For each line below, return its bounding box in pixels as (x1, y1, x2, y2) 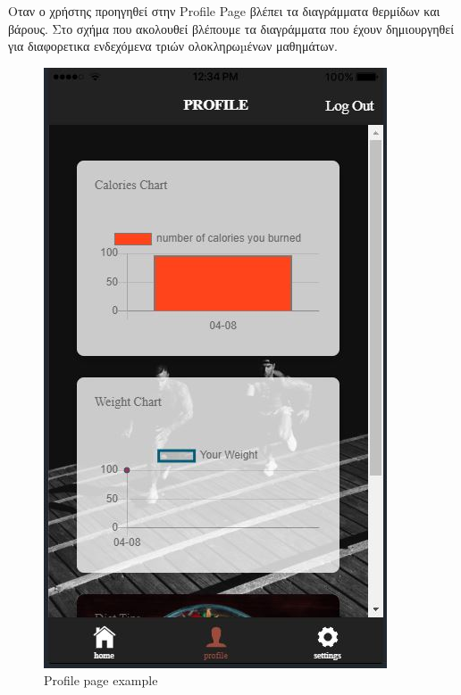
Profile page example (44, 671, 158, 690)
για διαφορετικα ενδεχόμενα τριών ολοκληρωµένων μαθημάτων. (8, 37, 338, 55)
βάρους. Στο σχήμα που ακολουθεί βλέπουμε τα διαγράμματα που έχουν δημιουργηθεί (8, 19, 454, 37)
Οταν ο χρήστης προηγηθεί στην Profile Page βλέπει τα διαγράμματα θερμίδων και (8, 2, 440, 20)
